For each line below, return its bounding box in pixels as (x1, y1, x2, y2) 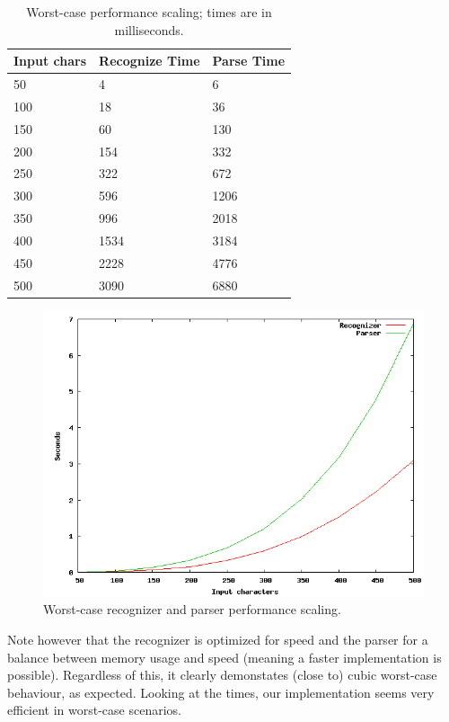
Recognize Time (99, 51, 200, 70)
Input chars (13, 51, 87, 70)
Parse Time (212, 51, 286, 70)
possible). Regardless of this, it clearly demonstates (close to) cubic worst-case (7, 665, 437, 684)
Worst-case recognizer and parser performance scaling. (43, 600, 341, 619)
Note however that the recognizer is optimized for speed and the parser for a (7, 629, 428, 648)
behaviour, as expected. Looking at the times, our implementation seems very (7, 682, 435, 701)
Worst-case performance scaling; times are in (26, 3, 272, 21)
